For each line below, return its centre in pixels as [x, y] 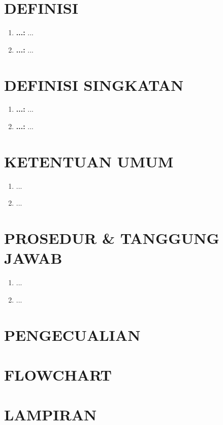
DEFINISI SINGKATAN [94, 84]
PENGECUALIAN [72, 334]
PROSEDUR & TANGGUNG [112, 238]
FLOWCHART [58, 374]
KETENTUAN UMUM [89, 161]
